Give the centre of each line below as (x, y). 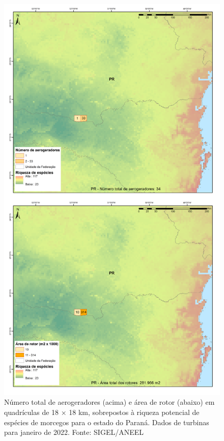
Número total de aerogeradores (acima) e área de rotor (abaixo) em (109, 402)
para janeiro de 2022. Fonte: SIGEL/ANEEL (74, 432)
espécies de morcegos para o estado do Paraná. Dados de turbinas (107, 422)
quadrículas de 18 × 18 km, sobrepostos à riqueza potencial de (102, 412)
